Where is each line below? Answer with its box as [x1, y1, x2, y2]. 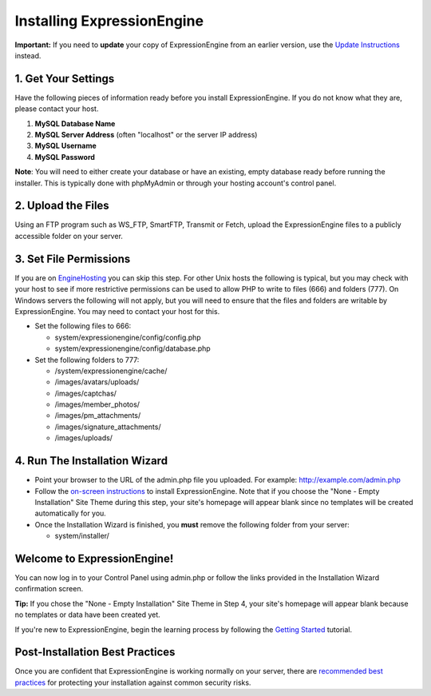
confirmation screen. [14, 584, 84, 594]
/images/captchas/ [54, 388, 117, 398]
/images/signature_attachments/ [54, 422, 161, 432]
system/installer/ [54, 531, 109, 541]
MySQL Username [34, 141, 97, 151]
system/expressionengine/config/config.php [54, 332, 201, 342]
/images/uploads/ [54, 433, 113, 443]
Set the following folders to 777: [34, 355, 140, 364]
